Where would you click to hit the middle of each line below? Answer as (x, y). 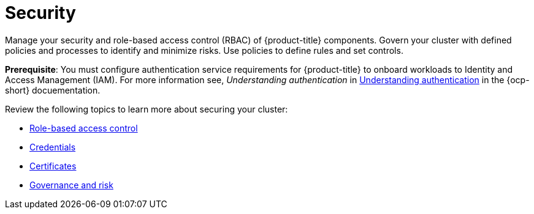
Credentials (53, 147)
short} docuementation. (53, 90)
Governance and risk (71, 185)
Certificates (53, 166)
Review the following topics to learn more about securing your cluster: (147, 109)
